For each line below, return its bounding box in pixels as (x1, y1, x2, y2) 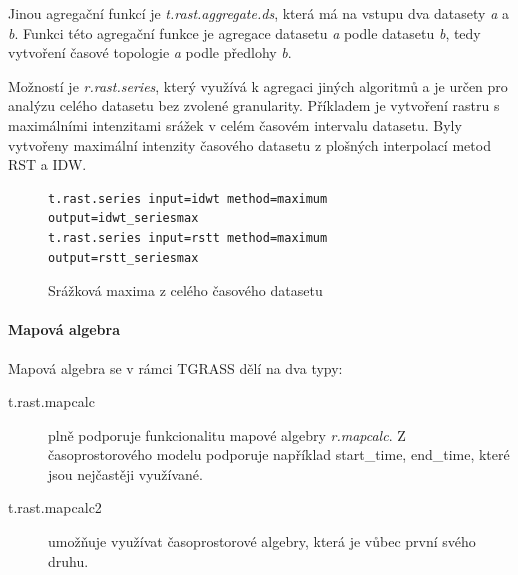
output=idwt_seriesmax (48, 211, 199, 226)
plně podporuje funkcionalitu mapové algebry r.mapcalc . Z (48, 424, 406, 445)
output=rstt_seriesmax (48, 250, 199, 265)
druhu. (48, 550, 89, 571)
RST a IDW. (8, 154, 87, 175)
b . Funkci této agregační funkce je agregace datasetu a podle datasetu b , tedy (8, 22, 481, 43)
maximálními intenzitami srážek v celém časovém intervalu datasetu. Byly (8, 114, 462, 135)
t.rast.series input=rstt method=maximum (48, 230, 328, 245)
